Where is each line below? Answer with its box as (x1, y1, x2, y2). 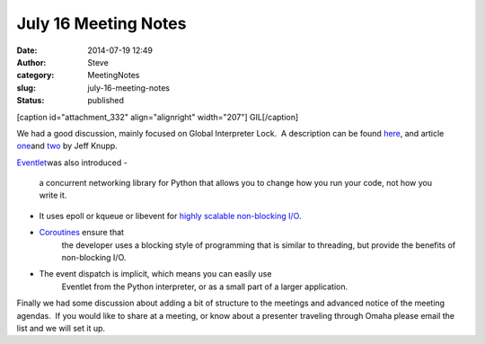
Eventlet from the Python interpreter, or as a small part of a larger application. (61, 281, 348, 292)
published (87, 95, 125, 106)
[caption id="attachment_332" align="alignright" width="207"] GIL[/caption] (16, 111, 299, 122)
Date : (16, 45, 38, 56)
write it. (39, 190, 67, 201)
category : (16, 70, 55, 81)
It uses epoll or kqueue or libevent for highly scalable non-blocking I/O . (39, 210, 302, 221)
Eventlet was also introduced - (16, 157, 128, 168)
